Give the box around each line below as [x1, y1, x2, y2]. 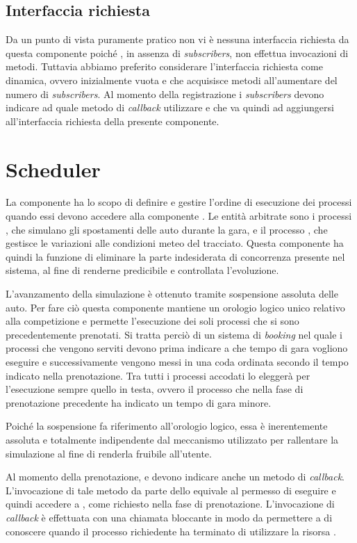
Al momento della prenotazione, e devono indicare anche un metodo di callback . [6, 469, 344, 484]
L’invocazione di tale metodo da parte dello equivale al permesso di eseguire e [6, 483, 336, 497]
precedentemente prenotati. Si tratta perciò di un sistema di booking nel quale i [6, 327, 342, 341]
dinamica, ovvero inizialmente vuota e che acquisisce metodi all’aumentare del [6, 72, 338, 87]
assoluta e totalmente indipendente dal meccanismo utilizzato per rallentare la [6, 432, 339, 446]
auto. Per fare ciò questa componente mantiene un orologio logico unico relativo [6, 300, 345, 314]
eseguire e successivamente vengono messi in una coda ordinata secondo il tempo [6, 355, 349, 369]
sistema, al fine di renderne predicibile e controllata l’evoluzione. [6, 263, 279, 277]
